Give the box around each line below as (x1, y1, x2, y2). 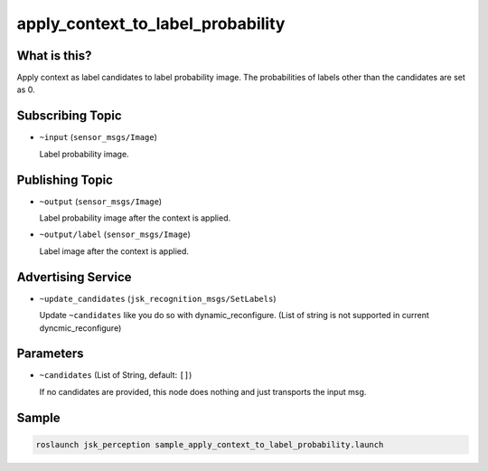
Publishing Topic (16, 172, 113, 187)
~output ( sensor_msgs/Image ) (39, 195, 163, 207)
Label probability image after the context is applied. (39, 212, 231, 223)
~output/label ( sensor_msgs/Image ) (39, 229, 192, 240)
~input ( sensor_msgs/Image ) (39, 132, 158, 143)
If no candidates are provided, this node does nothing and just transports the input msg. (39, 386, 367, 397)
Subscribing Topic (16, 108, 122, 124)
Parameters (16, 346, 84, 362)
